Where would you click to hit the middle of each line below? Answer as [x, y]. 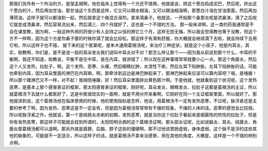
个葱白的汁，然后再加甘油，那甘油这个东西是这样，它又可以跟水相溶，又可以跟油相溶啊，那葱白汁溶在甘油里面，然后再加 [133, 10]
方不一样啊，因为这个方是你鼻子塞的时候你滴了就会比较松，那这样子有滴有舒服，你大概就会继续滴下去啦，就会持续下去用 [133, 38]
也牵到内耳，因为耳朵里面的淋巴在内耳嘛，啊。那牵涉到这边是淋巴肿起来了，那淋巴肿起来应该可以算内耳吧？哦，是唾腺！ [133, 73]
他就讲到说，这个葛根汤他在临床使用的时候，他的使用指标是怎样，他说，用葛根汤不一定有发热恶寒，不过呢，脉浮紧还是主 [133, 101]
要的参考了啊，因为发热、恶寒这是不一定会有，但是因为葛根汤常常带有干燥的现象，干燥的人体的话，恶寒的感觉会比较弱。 [133, 108]
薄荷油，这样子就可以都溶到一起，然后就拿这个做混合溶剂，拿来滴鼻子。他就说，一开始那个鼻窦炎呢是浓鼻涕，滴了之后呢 [133, 17]
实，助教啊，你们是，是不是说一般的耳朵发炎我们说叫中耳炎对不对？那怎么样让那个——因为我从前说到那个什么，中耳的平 [133, 52]
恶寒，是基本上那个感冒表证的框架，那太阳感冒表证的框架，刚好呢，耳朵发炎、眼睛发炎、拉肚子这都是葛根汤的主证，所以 [133, 87]
